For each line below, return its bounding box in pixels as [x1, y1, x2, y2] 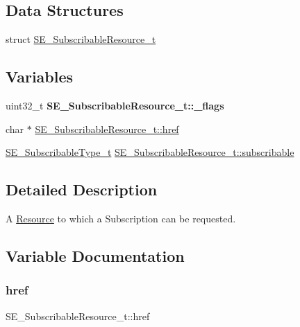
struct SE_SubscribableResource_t [6, 32, 156, 46]
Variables [6, 66, 74, 87]
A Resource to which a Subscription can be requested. [6, 211, 236, 225]
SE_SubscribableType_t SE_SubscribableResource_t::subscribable [6, 145, 294, 159]
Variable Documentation [6, 245, 185, 266]
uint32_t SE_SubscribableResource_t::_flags [6, 98, 224, 112]
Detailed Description [6, 179, 158, 200]
